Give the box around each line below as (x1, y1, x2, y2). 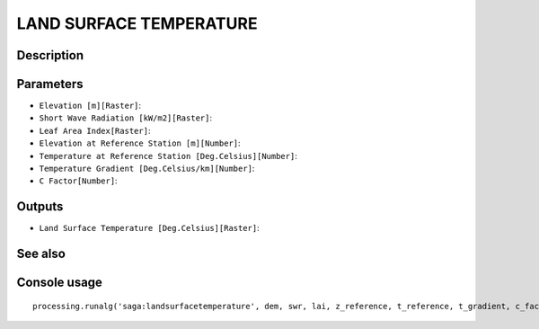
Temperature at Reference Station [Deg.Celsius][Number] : (39, 150, 298, 161)
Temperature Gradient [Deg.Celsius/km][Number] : (39, 163, 255, 174)
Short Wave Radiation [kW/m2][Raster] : (39, 112, 213, 123)
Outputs (16, 199, 64, 215)
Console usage (16, 275, 103, 290)
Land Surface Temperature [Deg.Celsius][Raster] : (39, 223, 260, 234)
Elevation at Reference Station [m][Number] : (39, 138, 242, 148)
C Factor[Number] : (39, 175, 118, 186)
